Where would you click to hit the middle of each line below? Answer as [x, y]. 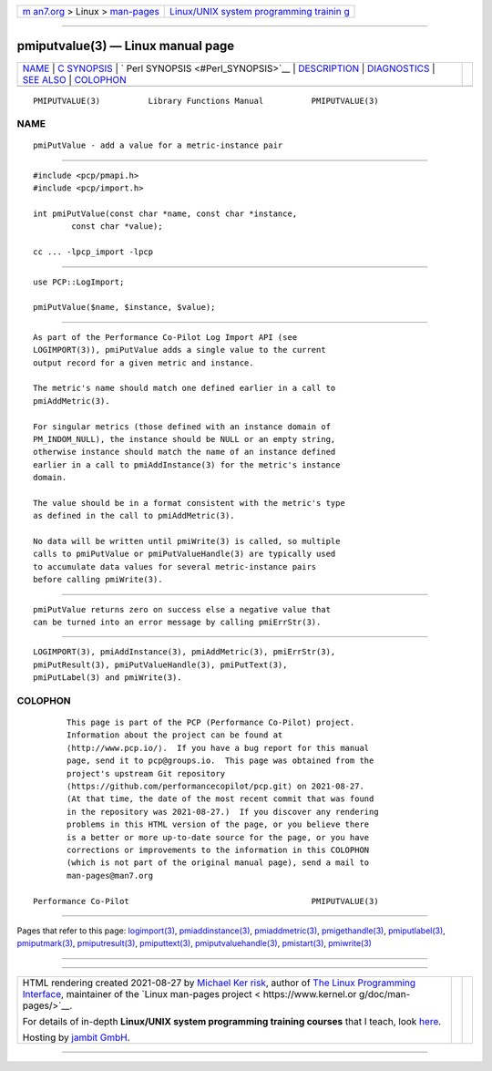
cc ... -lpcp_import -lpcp [93, 252]
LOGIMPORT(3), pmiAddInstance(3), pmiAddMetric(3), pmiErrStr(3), [184, 652]
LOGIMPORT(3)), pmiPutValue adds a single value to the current [180, 350]
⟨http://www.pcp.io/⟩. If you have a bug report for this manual [218, 748]
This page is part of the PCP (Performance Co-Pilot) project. [211, 723]
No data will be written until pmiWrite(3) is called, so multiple [187, 541]
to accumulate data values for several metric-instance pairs [175, 566]
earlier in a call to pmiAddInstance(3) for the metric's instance [187, 464]
